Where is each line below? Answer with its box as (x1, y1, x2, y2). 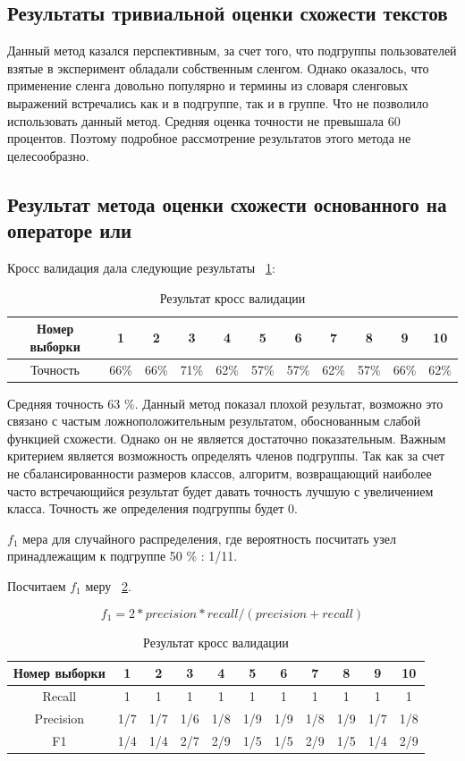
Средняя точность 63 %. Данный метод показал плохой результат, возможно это (7, 393, 444, 412)
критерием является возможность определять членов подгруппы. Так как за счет (7, 446, 445, 465)
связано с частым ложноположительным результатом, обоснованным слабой (7, 411, 421, 430)
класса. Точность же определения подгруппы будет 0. (7, 499, 298, 518)
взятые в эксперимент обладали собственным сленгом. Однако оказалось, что (7, 58, 429, 77)
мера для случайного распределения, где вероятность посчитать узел (22, 528, 396, 547)
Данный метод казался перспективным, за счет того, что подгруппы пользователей (7, 41, 457, 60)
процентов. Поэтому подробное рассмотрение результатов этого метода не (7, 129, 411, 148)
